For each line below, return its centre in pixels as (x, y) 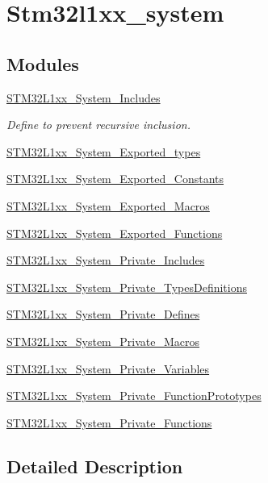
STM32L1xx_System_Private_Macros (103, 341)
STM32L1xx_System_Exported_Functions (115, 233)
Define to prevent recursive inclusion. (98, 125)
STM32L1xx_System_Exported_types (104, 151)
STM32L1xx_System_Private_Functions (109, 422)
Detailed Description (95, 466)
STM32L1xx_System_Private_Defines (103, 314)
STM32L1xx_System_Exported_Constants (115, 179)
